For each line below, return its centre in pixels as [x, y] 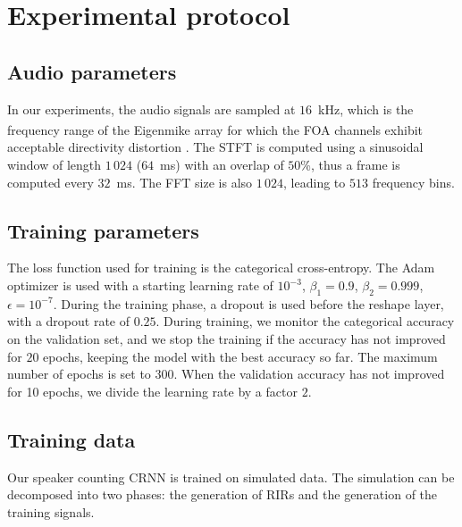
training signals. [51, 511]
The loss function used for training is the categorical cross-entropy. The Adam [221, 268]
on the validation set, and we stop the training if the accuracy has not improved [227, 338]
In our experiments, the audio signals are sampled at [151, 109]
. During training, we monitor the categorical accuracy [305, 321]
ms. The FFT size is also [185, 182]
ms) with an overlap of [222, 165]
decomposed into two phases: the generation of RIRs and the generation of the [223, 494]
